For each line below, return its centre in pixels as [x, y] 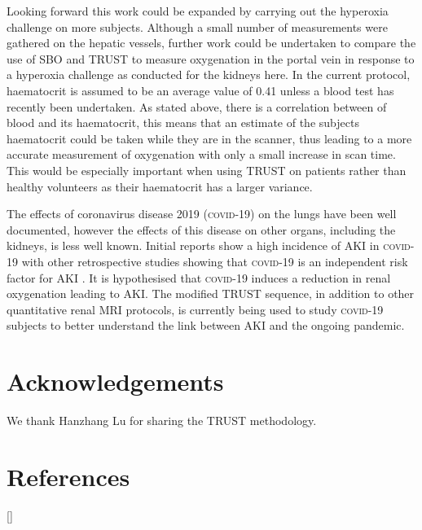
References [68, 476]
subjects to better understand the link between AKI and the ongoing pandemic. [206, 325]
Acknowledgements [115, 381]
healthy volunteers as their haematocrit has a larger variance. [160, 186]
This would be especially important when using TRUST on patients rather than [207, 170]
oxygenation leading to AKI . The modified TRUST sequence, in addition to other [211, 293]
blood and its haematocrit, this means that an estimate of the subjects [183, 123]
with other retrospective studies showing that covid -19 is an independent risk [215, 261]
